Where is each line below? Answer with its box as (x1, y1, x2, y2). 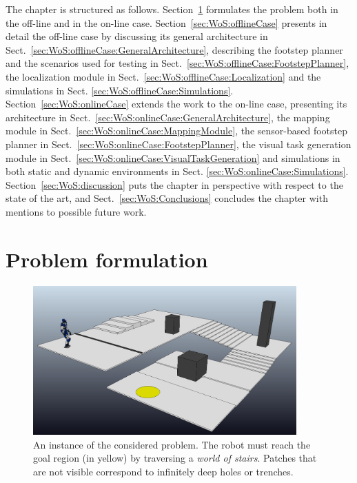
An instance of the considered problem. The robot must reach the (33, 437, 311, 451)
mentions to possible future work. (6, 204, 147, 218)
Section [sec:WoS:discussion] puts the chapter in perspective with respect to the (6, 177, 343, 192)
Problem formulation (6, 245, 208, 273)
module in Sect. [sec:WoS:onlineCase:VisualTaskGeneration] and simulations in (6, 150, 340, 165)
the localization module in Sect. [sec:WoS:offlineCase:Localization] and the (6, 69, 321, 83)
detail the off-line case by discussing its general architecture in (6, 29, 268, 43)
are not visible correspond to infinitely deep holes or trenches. (33, 464, 294, 478)
